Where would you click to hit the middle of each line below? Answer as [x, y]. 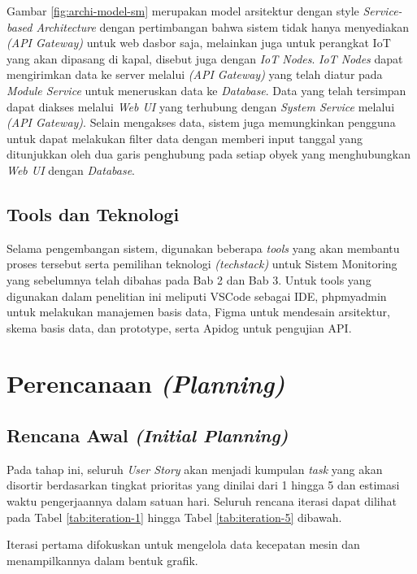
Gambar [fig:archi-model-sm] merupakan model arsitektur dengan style [183, 11]
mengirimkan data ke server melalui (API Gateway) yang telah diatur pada [195, 74]
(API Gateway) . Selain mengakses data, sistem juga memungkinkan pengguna [201, 122]
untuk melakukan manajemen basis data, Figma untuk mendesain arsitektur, [198, 312]
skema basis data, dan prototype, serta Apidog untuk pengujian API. [179, 327]
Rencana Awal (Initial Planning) [148, 435]
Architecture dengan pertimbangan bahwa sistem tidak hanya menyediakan [223, 26]
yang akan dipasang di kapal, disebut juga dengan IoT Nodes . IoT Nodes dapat [205, 58]
